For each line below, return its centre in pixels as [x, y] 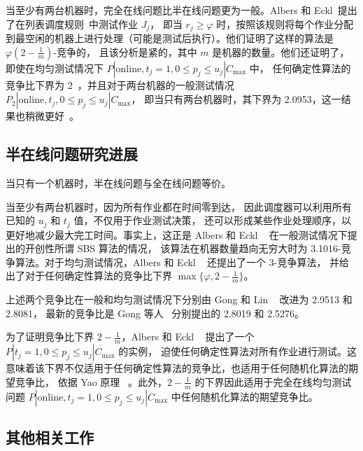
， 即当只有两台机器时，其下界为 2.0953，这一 [236, 99]
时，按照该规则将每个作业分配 [285, 23]
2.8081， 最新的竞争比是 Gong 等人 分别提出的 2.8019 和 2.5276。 [155, 313]
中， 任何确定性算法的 [300, 68]
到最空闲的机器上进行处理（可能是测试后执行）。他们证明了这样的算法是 [170, 38]
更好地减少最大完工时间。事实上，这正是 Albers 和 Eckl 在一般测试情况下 [177, 234]
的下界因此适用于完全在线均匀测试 [273, 381]
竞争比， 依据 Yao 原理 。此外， [91, 381]
